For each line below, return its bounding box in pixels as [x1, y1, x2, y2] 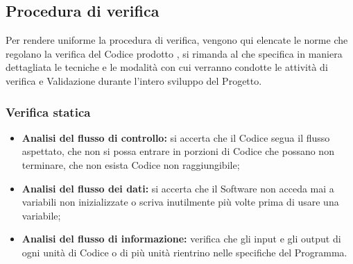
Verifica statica [6, 103, 91, 120]
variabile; [21, 208, 61, 222]
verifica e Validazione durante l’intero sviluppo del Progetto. [6, 73, 262, 88]
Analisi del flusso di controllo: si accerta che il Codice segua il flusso [21, 130, 330, 145]
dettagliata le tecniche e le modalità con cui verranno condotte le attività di [6, 60, 328, 74]
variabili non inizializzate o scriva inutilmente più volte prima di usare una [21, 195, 339, 209]
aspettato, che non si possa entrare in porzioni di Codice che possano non [21, 144, 334, 158]
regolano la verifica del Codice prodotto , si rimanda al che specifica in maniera [6, 46, 343, 60]
